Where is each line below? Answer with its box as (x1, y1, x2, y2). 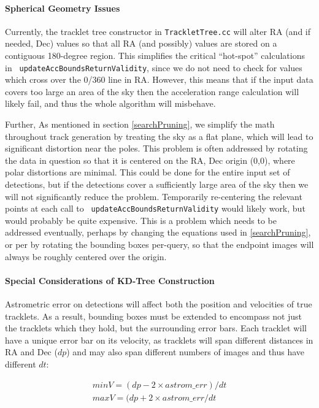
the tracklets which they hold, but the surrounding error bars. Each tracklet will (5, 321, 307, 334)
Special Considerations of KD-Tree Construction (5, 274, 215, 287)
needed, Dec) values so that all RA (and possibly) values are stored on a (5, 37, 277, 50)
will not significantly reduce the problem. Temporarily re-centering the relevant (5, 190, 302, 202)
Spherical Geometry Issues (5, 1, 120, 14)
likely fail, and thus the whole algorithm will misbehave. (5, 97, 216, 110)
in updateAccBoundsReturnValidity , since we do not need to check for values (5, 61, 302, 74)
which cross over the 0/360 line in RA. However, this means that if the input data (5, 73, 313, 86)
